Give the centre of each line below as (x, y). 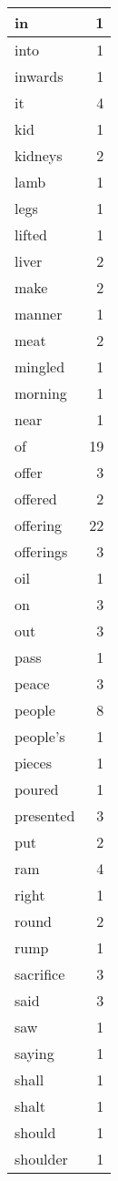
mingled (40, 367)
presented (45, 815)
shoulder (41, 1159)
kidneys (39, 155)
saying (34, 1053)
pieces (33, 763)
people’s (40, 736)
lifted (31, 234)
